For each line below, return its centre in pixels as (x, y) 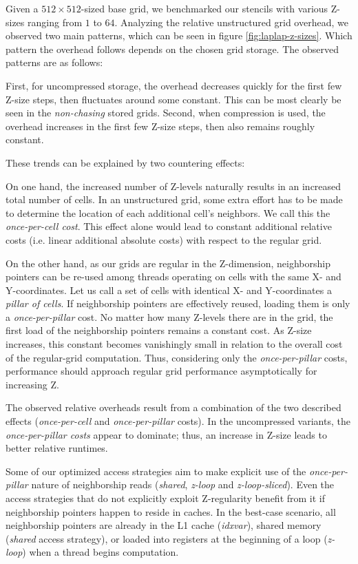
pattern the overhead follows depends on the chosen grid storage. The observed (172, 49)
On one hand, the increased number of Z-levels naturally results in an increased (173, 186)
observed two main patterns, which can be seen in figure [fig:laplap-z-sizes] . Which (179, 35)
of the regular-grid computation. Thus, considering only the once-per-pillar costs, (177, 357)
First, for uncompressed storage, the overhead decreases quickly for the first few (174, 85)
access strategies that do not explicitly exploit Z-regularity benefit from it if (166, 498)
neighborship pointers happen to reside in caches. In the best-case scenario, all (171, 511)
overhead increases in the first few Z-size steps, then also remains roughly (160, 126)
